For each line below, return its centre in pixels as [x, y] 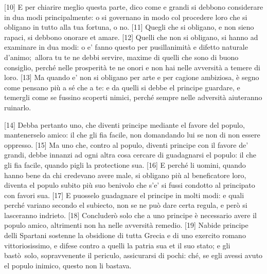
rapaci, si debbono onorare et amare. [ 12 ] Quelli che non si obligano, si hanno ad [131, 37]
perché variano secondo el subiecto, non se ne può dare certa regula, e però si [126, 205]
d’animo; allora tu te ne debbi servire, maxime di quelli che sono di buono [121, 57]
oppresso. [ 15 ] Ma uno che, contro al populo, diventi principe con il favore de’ [126, 144]
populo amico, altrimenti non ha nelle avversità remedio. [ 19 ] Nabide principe [126, 225]
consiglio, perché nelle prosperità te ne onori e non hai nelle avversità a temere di [132, 67]
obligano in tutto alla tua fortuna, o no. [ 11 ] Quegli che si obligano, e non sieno [129, 27]
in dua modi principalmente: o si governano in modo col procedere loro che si [126, 17]
